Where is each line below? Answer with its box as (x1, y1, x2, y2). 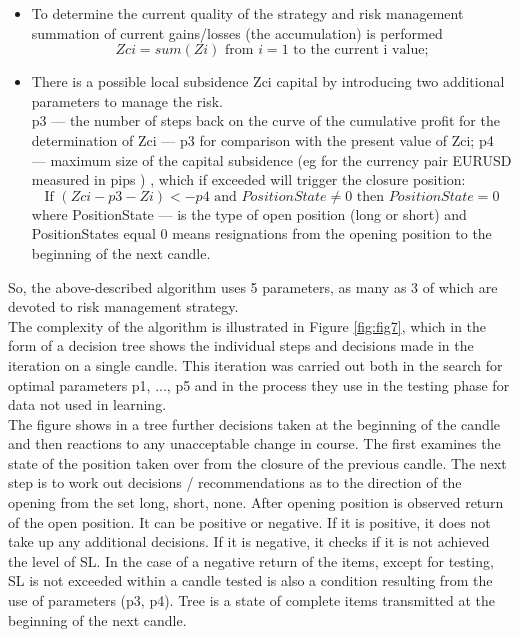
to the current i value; (293, 43, 429, 58)
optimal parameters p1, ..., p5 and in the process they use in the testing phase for (8, 374, 510, 395)
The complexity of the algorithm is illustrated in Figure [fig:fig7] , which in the (8, 315, 487, 336)
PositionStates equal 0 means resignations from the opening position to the (31, 223, 492, 244)
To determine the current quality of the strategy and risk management (31, 3, 464, 23)
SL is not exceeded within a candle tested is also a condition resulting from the (8, 570, 493, 591)
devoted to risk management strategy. (8, 296, 239, 317)
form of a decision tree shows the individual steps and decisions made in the (8, 335, 474, 356)
